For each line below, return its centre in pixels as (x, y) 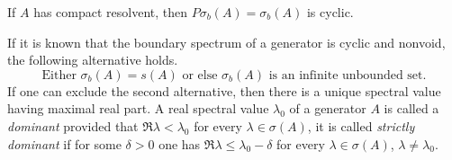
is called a (411, 108)
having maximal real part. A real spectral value (138, 108)
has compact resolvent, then (111, 12)
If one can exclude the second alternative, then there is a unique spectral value (224, 90)
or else (200, 75)
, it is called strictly (361, 125)
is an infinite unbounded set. (348, 75)
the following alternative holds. (93, 60)
